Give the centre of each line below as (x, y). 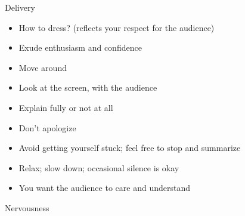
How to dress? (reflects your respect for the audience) (117, 27)
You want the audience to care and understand (104, 188)
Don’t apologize (47, 127)
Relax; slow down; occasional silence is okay (99, 167)
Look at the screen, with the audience (88, 87)
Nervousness (27, 207)
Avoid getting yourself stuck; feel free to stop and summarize (130, 148)
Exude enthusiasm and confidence (80, 47)
